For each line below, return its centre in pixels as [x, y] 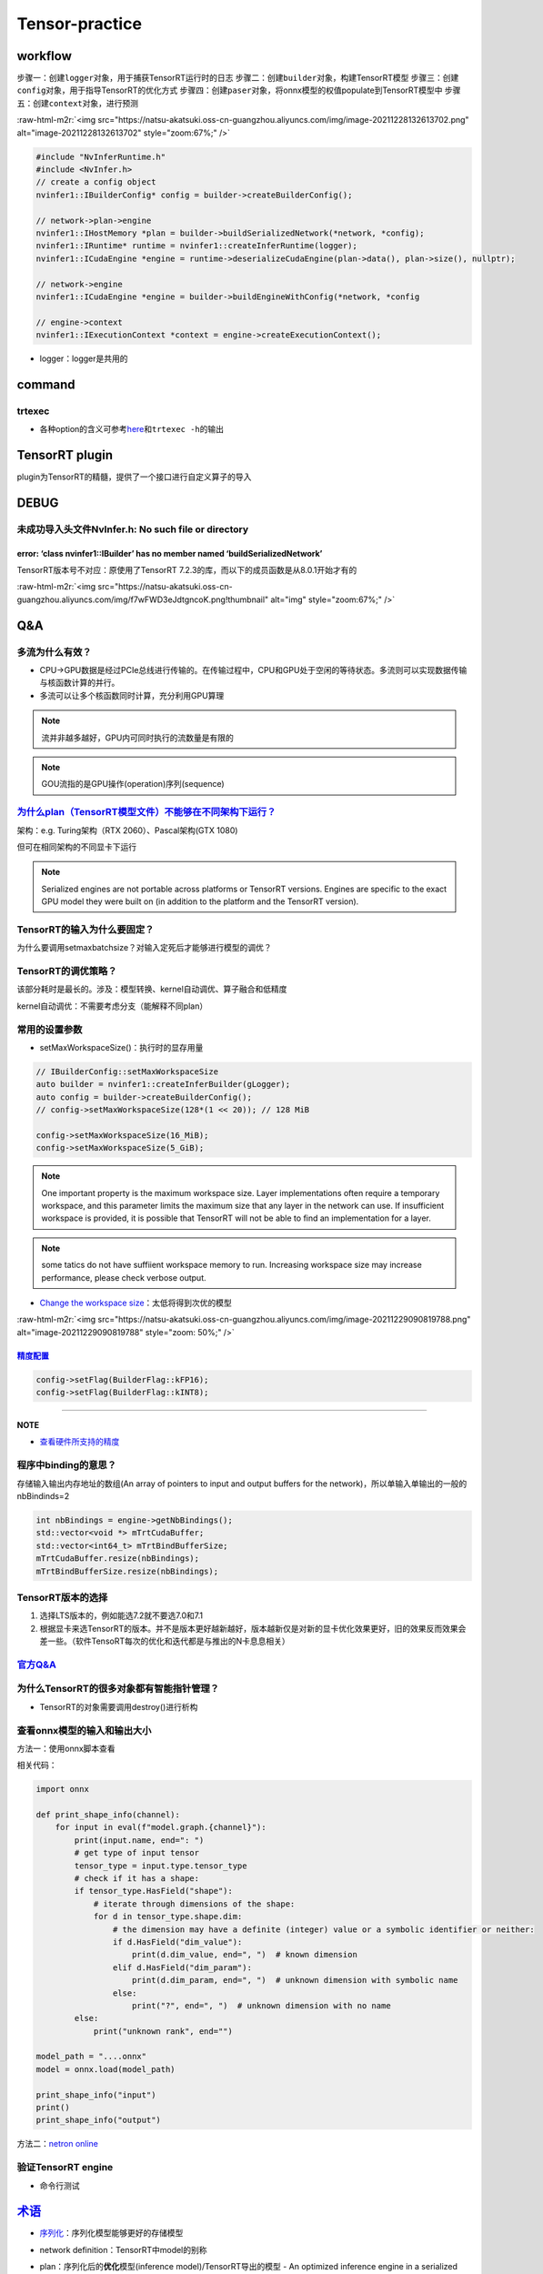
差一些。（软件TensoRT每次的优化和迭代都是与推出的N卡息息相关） [165, 1641]
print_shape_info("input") [96, 2095]
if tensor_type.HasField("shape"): [154, 1891]
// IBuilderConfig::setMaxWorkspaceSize [127, 1072]
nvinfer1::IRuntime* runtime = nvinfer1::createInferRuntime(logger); [197, 246]
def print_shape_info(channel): [108, 1815]
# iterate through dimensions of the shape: [194, 1904]
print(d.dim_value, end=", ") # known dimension [245, 1955]
